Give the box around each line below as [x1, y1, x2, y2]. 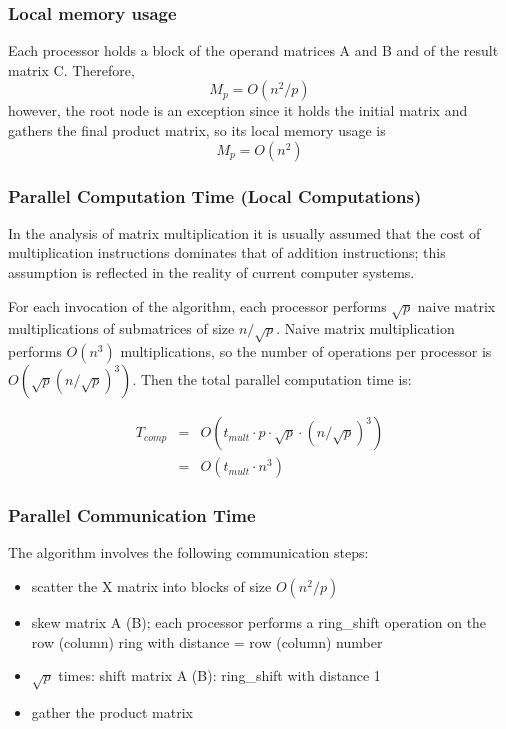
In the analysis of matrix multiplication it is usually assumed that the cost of [8, 222, 481, 243]
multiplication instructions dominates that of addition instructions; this [8, 242, 446, 263]
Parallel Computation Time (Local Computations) [8, 183, 422, 208]
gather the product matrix [31, 701, 193, 722]
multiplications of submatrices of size [8, 318, 235, 339]
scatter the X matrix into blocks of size [31, 576, 272, 596]
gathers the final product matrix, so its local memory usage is [8, 120, 386, 140]
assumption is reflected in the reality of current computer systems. [8, 262, 415, 282]
